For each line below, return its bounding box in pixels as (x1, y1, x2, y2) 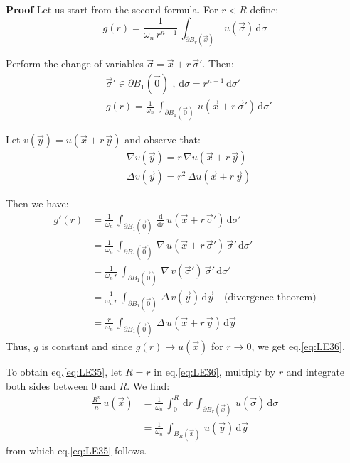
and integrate (286, 364, 345, 379)
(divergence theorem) (224, 292, 317, 303)
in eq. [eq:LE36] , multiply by (154, 364, 276, 379)
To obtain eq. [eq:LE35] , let (6, 364, 122, 379)
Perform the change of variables (6, 56, 144, 71)
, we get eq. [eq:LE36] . (251, 339, 345, 354)
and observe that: (124, 132, 201, 147)
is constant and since (41, 339, 133, 354)
